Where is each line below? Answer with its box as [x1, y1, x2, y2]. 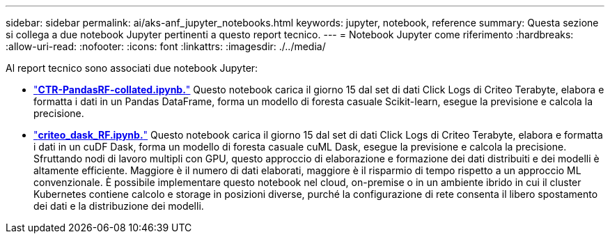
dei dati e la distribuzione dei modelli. [33, 200, 204, 212]
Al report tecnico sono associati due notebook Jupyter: [6, 62, 258, 74]
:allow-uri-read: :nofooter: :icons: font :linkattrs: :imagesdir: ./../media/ [6, 40, 326, 52]
